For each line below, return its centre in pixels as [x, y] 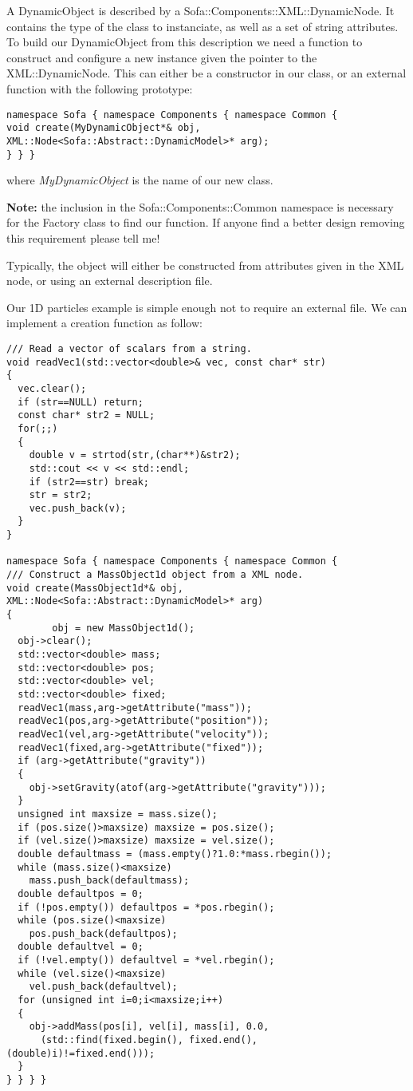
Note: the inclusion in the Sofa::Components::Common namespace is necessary [200, 206]
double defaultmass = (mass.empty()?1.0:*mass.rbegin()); [175, 854]
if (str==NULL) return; [81, 402]
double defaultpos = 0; [81, 893]
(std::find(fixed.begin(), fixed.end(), [149, 1040]
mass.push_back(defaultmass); [109, 881]
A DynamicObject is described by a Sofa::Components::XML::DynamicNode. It [201, 10]
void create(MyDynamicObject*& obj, [104, 128]
